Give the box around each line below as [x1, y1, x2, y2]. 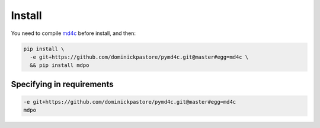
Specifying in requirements [11, 79, 114, 89]
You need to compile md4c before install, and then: [11, 30, 136, 37]
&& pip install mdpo [30, 62, 89, 69]
